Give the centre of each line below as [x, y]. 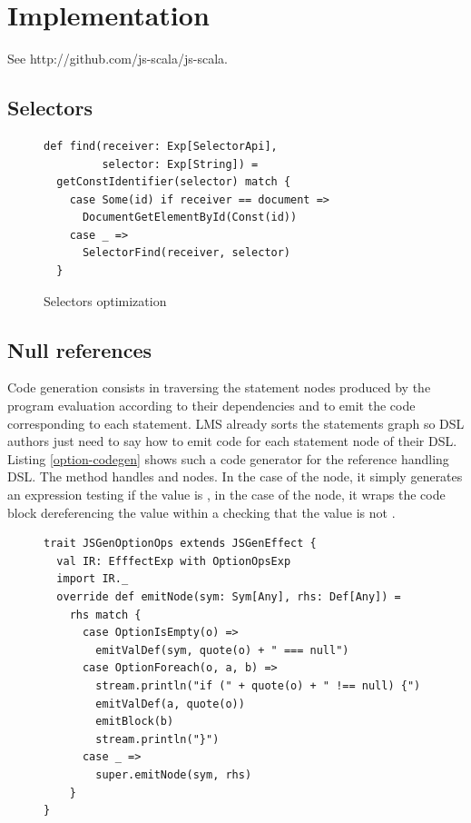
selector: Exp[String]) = [180, 164]
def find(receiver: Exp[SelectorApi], [161, 146]
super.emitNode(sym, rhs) [174, 774]
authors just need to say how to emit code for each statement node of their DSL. [232, 441]
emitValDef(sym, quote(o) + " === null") [222, 650]
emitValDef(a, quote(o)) [170, 704]
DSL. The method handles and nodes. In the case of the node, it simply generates [235, 476]
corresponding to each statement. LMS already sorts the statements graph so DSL [236, 423]
